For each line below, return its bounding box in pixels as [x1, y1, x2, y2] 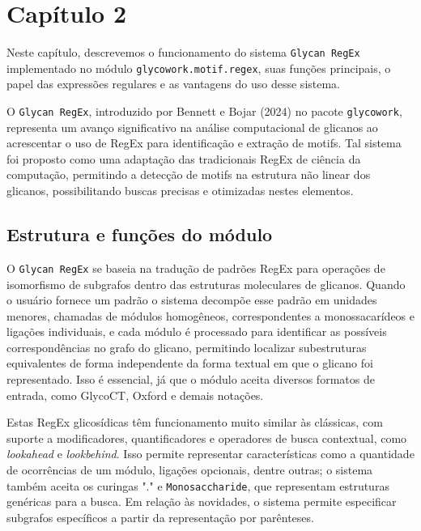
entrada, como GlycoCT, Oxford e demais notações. [6, 386, 264, 403]
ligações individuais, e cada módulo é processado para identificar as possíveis [6, 323, 387, 340]
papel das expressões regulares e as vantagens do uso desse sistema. [6, 75, 341, 92]
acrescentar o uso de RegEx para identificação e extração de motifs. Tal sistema [6, 134, 402, 151]
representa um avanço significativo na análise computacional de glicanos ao [6, 118, 378, 135]
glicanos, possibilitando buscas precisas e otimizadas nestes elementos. [6, 182, 354, 199]
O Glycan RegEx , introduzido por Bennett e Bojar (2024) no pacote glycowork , [6, 103, 402, 120]
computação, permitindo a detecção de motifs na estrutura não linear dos [6, 166, 371, 183]
